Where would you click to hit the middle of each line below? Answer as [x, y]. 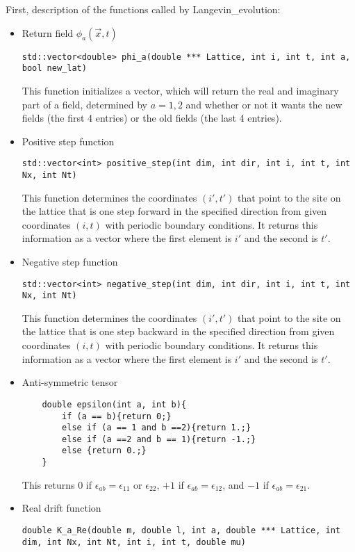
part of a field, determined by [84, 104]
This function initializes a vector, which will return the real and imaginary [180, 90]
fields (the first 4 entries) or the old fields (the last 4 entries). [152, 118]
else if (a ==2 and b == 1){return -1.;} [159, 439]
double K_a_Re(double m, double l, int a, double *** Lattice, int [181, 530]
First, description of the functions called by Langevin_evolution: [143, 9]
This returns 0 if [57, 484]
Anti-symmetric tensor [70, 382]
